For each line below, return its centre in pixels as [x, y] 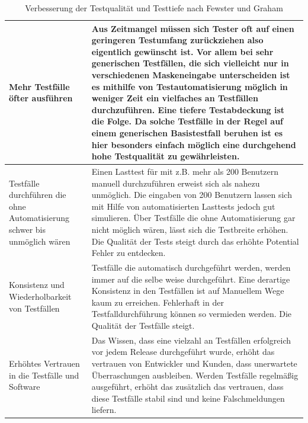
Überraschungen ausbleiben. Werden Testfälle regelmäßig [195, 375]
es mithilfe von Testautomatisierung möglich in [190, 86]
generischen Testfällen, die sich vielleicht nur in [190, 63]
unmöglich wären [40, 241]
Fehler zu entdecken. [129, 253]
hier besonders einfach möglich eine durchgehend [194, 144]
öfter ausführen [41, 98]
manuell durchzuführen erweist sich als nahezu [176, 183]
